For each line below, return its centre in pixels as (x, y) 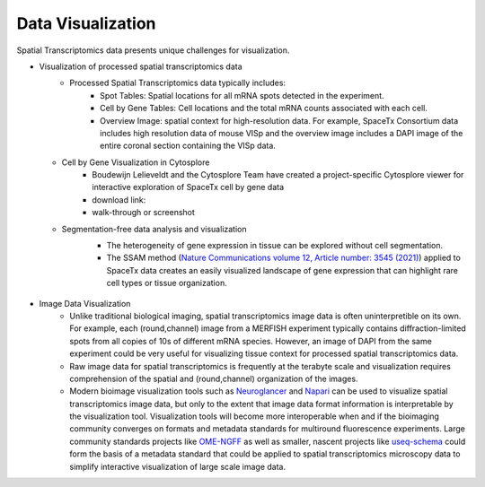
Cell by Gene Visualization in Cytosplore (136, 162)
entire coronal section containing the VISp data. (188, 146)
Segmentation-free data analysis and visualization (154, 229)
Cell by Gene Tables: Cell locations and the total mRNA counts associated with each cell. (264, 109)
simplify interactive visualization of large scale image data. (178, 466)
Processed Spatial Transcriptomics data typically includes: (178, 83)
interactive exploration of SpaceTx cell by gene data (188, 187)
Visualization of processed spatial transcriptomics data (141, 66)
